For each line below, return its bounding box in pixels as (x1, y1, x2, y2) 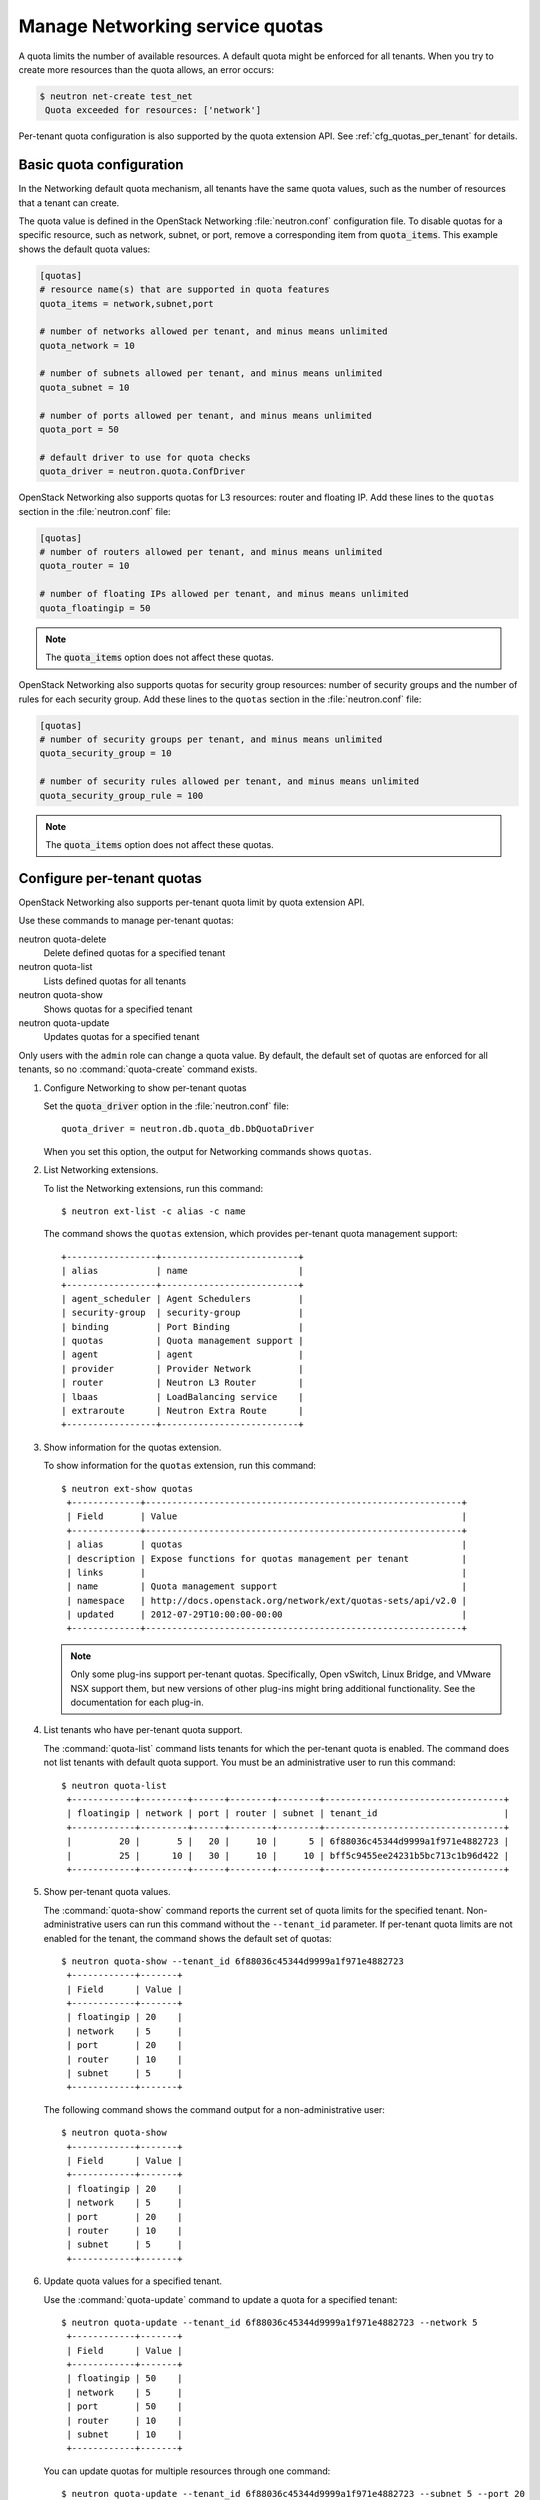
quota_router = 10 (39, 560, 130, 572)
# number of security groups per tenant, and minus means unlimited (39, 734, 383, 745)
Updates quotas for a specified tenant (43, 1031, 200, 1043)
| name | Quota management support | (66, 1581, 468, 1592)
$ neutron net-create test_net (39, 90, 194, 102)
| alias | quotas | (66, 1539, 468, 1550)
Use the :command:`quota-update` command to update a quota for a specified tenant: (43, 2293, 398, 2305)
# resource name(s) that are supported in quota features (39, 284, 330, 295)
